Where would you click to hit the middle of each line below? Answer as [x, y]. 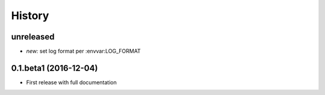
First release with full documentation [71, 82]
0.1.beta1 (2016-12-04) [54, 68]
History [30, 16]
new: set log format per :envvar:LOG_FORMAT [83, 51]
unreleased [33, 37]
